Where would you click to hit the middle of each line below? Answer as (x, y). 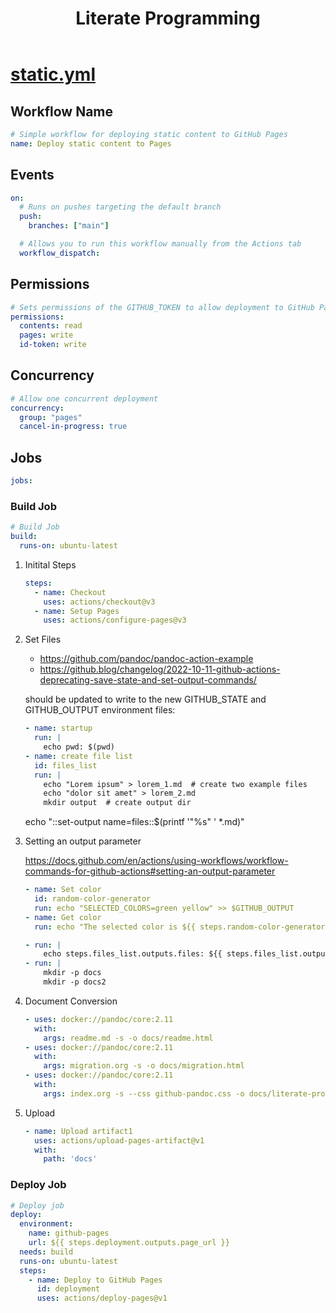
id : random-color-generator (93, 899)
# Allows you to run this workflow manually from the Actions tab (160, 244)
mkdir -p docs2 (75, 982)
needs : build (46, 1252)
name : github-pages (69, 1233)
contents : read (51, 326)
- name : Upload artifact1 (78, 1131)
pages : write (46, 335)
